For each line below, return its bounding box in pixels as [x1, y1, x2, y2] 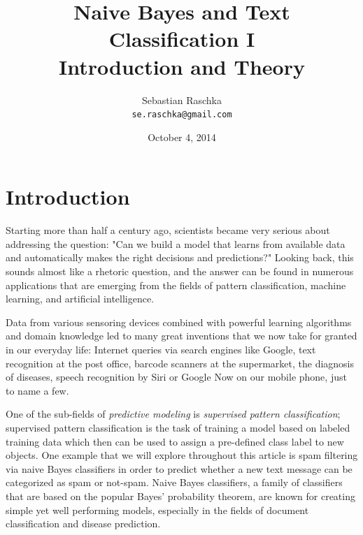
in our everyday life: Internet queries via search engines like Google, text [6, 342, 316, 357]
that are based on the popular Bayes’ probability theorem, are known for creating [6, 488, 355, 503]
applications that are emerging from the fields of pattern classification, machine [6, 277, 346, 292]
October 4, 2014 [148, 129, 216, 144]
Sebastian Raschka [142, 92, 222, 107]
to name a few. [6, 383, 69, 397]
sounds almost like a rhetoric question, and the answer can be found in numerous [6, 264, 354, 279]
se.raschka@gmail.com [131, 110, 232, 120]
